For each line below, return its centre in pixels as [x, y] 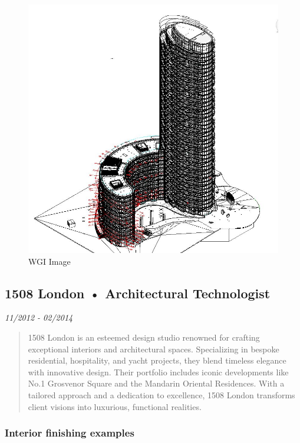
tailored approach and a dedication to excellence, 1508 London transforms [161, 394]
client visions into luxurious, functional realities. [115, 406]
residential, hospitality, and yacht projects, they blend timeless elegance [157, 360]
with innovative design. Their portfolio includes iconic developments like [158, 372]
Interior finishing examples [70, 433]
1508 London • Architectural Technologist [138, 293]
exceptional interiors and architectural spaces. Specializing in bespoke [154, 349]
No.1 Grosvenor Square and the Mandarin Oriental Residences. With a [156, 383]
